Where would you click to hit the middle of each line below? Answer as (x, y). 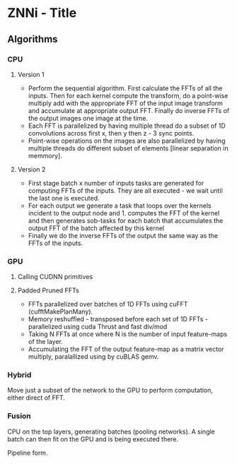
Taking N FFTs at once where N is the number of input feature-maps (128, 334)
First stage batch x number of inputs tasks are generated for (116, 183)
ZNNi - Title (42, 13)
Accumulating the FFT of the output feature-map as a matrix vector (126, 349)
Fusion (19, 416)
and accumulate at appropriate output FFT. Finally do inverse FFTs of (129, 110)
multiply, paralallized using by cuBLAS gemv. (93, 357)
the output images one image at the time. (88, 118)
